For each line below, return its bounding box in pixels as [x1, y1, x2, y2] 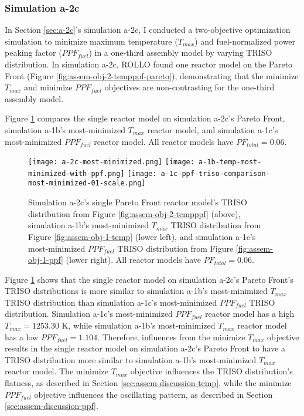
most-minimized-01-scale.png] [28, 179, 146, 188]
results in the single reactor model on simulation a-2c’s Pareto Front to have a [5, 342, 285, 354]
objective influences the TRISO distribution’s [130, 365, 293, 377]
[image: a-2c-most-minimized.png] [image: [28, 158, 194, 167]
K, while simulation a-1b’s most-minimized [62, 319, 216, 332]
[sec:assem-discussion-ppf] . [5, 400, 98, 412]
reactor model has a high [204, 307, 295, 320]
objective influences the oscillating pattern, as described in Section [34, 388, 273, 400]
